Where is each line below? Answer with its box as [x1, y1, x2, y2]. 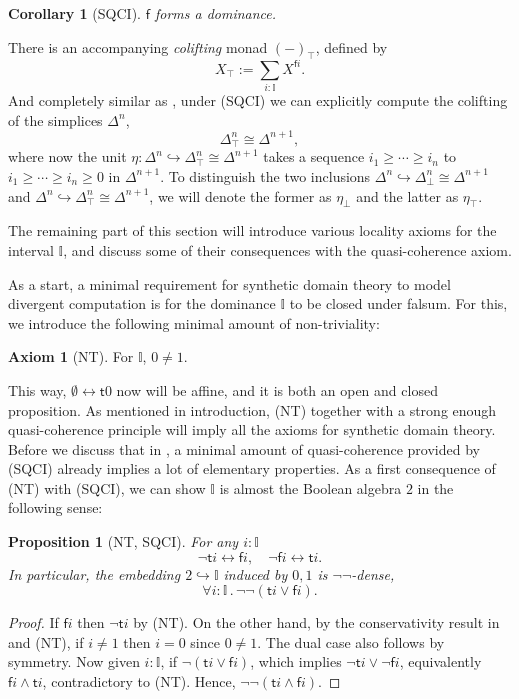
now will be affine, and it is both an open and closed [116, 379, 438, 400]
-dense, [351, 563, 395, 584]
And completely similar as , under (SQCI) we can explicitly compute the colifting [8, 90, 508, 111]
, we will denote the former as [149, 185, 332, 206]
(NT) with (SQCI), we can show [8, 477, 206, 498]
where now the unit [8, 146, 127, 167]
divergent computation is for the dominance [8, 293, 276, 314]
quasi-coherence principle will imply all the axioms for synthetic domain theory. [8, 419, 496, 440]
